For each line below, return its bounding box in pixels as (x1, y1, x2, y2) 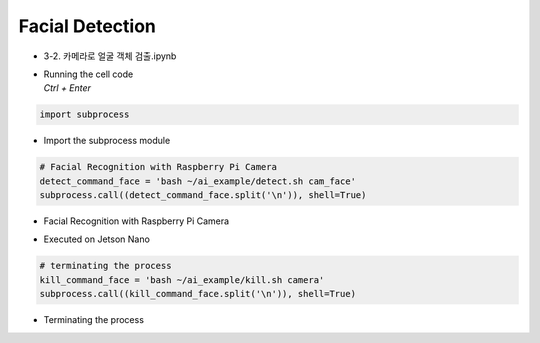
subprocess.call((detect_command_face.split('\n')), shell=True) (39, 190, 367, 201)
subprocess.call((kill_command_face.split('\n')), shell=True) (39, 288, 357, 300)
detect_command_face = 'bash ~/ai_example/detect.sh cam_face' (39, 175, 357, 187)
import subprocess (39, 109, 130, 120)
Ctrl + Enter (43, 82, 92, 94)
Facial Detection (18, 15, 157, 37)
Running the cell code (43, 68, 134, 80)
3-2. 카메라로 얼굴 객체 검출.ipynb (43, 50, 177, 62)
